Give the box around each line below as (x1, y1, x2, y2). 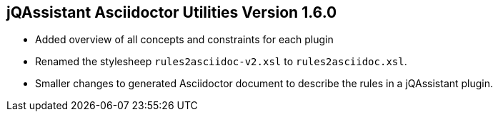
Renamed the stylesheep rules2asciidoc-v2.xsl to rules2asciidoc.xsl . (35, 55, 407, 68)
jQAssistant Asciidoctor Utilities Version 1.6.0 (6, 4, 337, 21)
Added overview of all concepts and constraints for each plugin (35, 33, 334, 46)
